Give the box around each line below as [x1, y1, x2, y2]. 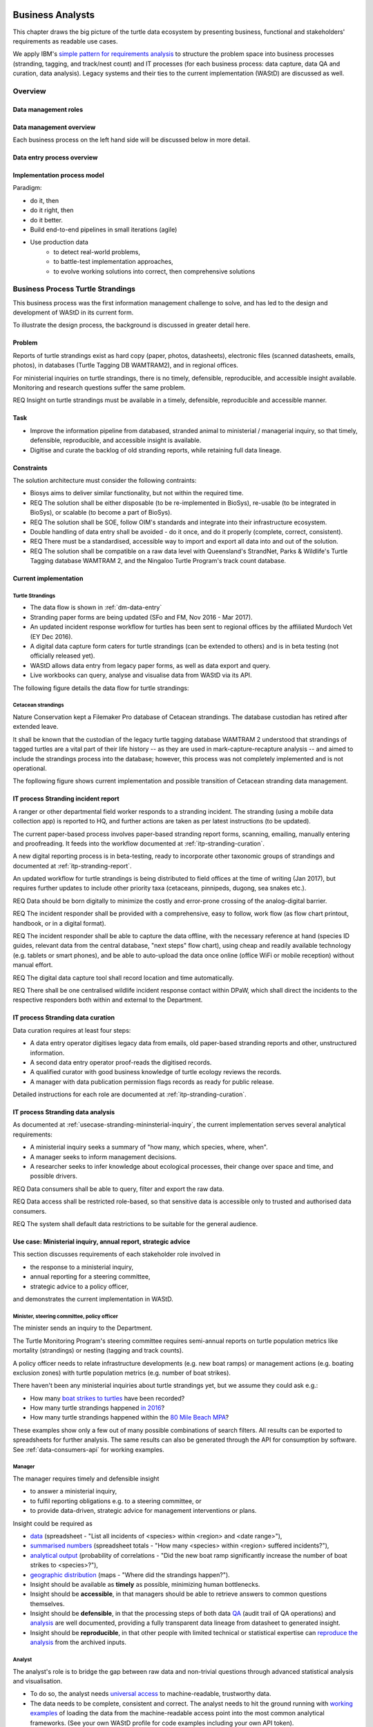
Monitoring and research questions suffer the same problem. [12, 383, 186, 392]
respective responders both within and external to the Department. [12, 995, 203, 1004]
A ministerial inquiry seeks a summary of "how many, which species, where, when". [30, 1143, 269, 1152]
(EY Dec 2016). [30, 632, 73, 640]
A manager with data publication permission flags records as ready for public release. [30, 1078, 274, 1086]
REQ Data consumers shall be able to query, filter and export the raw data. [12, 1185, 224, 1193]
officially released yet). [30, 651, 95, 660]
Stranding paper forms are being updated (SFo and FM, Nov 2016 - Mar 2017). [30, 613, 253, 621]
